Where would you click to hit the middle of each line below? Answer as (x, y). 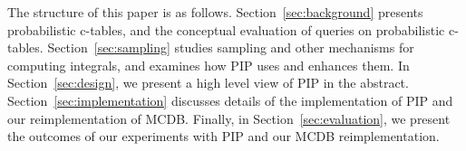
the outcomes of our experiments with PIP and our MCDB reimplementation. (223, 136)
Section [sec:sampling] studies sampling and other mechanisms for (231, 47)
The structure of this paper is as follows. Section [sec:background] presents (215, 12)
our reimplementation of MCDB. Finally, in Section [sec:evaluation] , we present (229, 118)
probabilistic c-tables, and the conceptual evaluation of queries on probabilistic (226, 29)
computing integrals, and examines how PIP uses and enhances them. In (209, 65)
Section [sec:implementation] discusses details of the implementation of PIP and (230, 100)
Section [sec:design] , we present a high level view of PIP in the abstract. (208, 83)
